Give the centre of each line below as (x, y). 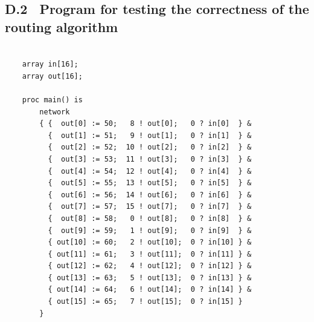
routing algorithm (62, 26)
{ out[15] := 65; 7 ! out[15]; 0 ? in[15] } (145, 302)
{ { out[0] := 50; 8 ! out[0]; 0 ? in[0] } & (146, 124)
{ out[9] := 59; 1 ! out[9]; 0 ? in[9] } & (150, 230)
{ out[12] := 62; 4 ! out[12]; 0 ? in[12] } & (150, 266)
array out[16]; (52, 76)
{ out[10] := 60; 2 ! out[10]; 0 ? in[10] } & (150, 242)
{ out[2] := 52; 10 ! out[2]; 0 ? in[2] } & (150, 147)
